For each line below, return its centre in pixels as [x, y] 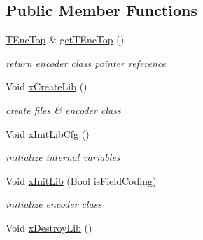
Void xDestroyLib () [49, 227]
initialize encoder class [54, 204]
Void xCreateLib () [47, 86]
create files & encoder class [63, 110]
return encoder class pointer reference [86, 63]
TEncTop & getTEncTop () [65, 40]
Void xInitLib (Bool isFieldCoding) [81, 180]
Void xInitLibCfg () [48, 133]
